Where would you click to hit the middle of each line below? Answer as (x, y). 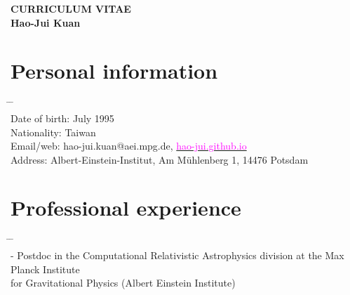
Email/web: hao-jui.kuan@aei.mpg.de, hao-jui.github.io (129, 146)
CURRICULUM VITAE (71, 8)
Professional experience (126, 208)
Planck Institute (45, 269)
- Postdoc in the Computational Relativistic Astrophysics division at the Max (177, 255)
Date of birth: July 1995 (62, 118)
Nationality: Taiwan (53, 132)
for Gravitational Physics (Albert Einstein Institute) (123, 283)
